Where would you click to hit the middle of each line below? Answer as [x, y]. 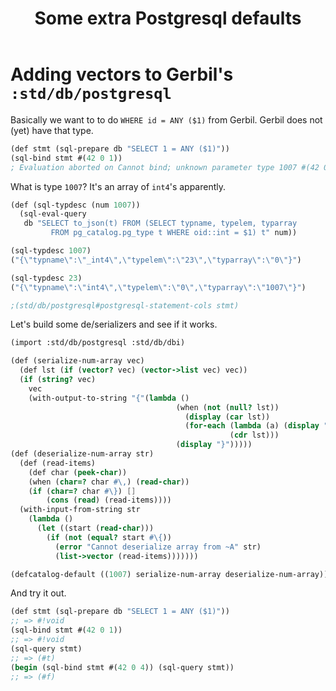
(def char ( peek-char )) [78, 472]
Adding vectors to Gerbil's [122, 74]
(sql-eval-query [53, 214]
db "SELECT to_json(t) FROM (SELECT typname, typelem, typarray [160, 223]
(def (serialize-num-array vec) [77, 361]
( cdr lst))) [254, 435]
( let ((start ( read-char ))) [95, 528]
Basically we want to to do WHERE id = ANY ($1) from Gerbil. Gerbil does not [166, 119]
